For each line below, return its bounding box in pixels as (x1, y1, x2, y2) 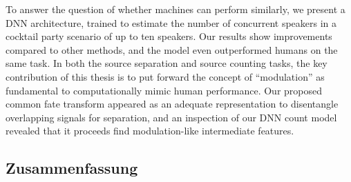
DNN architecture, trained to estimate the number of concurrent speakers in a (6, 15, 337, 30)
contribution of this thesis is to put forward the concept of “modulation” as (6, 69, 325, 83)
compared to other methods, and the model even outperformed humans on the (6, 42, 338, 57)
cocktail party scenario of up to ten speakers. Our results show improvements (6, 29, 332, 43)
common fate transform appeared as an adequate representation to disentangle (6, 97, 339, 111)
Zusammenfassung (6, 157, 138, 179)
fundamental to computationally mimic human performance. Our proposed (6, 83, 323, 97)
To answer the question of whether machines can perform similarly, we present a (6, 2, 345, 16)
